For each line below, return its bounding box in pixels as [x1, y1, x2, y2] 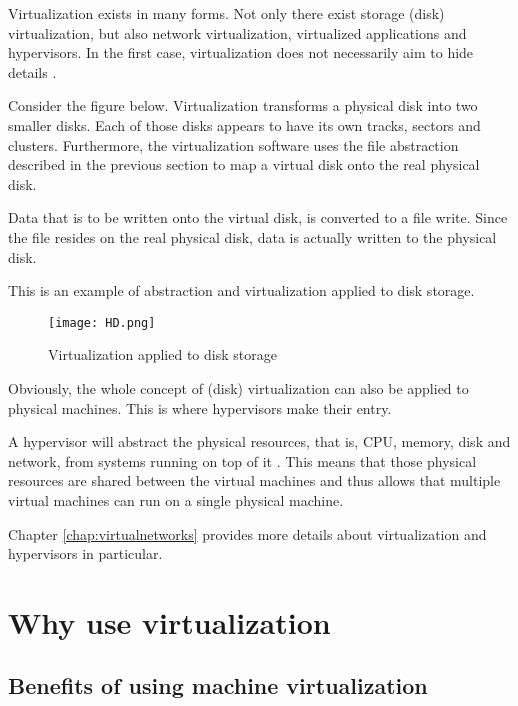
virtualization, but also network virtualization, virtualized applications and [8, 22, 467, 43]
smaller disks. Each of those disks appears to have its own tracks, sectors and [8, 114, 481, 135]
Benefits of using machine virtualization [8, 670, 428, 701]
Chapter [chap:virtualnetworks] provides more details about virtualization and [8, 523, 487, 544]
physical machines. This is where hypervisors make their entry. [8, 397, 392, 418]
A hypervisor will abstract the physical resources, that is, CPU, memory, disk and [8, 431, 511, 452]
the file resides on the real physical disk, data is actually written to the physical [8, 226, 497, 247]
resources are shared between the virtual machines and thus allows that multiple [8, 470, 501, 491]
